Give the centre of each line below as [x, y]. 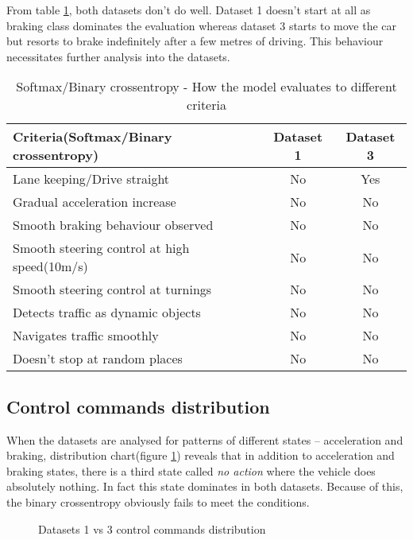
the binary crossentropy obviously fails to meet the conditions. [158, 501]
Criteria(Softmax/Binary [93, 137]
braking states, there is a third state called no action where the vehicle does [191, 470]
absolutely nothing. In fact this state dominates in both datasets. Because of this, [205, 486]
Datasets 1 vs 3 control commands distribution [152, 528]
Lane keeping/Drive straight [91, 179]
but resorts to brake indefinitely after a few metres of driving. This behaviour [195, 41]
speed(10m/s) [50, 266]
